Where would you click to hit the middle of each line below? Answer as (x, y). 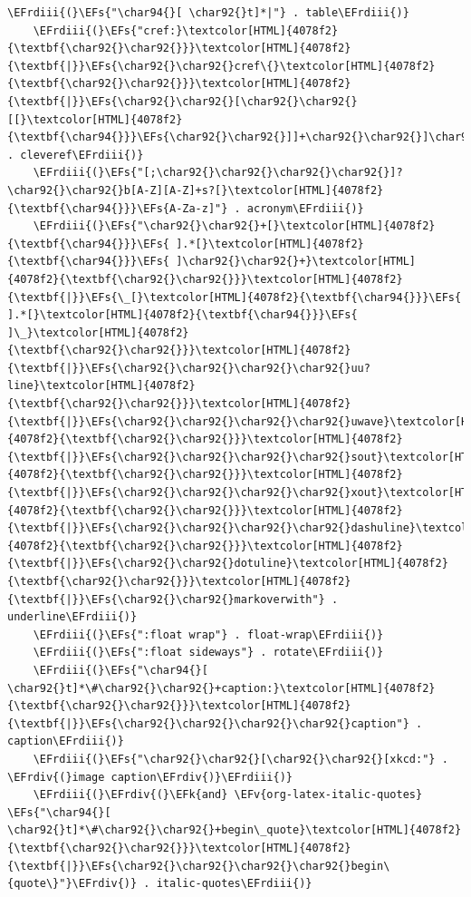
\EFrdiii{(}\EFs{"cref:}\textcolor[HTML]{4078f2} (186, 30)
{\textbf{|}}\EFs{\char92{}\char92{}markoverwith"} (166, 599)
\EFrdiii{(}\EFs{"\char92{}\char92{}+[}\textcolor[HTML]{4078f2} (234, 226)
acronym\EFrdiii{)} (305, 208)
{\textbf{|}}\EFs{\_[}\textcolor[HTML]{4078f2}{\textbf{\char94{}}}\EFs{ (235, 297)
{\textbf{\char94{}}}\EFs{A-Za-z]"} (118, 208)
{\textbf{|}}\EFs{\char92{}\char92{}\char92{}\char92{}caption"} (208, 723)
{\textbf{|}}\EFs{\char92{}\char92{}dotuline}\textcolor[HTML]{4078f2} (228, 564)
